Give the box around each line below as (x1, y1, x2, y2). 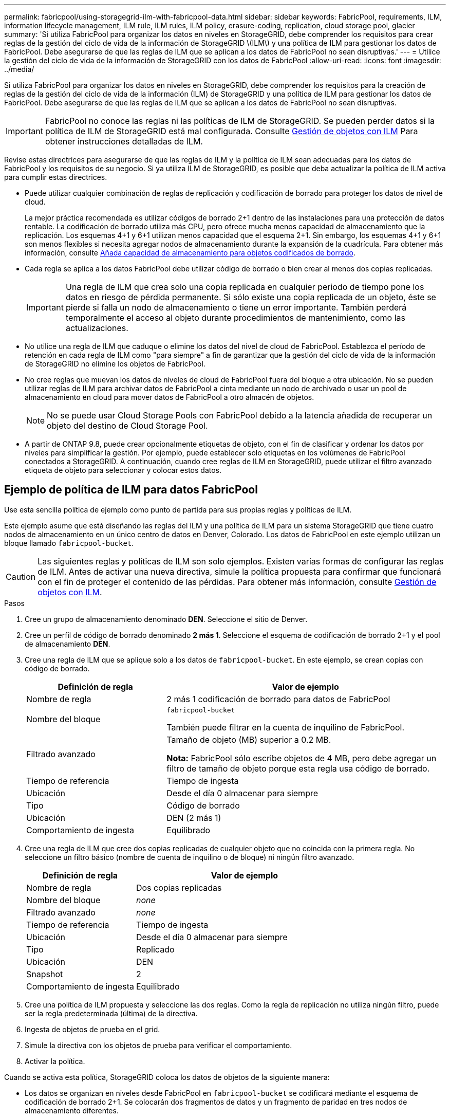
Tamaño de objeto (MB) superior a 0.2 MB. (166, 734, 331, 745)
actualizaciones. (65, 323, 128, 333)
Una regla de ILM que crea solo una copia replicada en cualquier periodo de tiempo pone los (65, 282, 424, 292)
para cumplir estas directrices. (4, 173, 107, 181)
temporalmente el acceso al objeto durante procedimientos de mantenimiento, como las (65, 313, 405, 323)
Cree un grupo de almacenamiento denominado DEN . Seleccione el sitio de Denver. (25, 614, 308, 624)
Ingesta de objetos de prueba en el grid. (25, 1024, 160, 1034)
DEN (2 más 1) (166, 812, 221, 823)
